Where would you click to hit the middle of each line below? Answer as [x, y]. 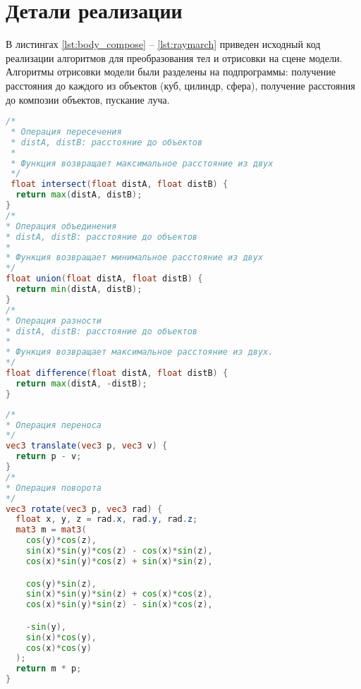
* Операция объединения [61, 226]
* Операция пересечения [66, 132]
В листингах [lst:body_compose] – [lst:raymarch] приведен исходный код [163, 44]
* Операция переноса [54, 425]
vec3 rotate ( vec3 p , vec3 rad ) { [84, 509]
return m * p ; [49, 669]
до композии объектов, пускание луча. [88, 99]
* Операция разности [54, 321]
